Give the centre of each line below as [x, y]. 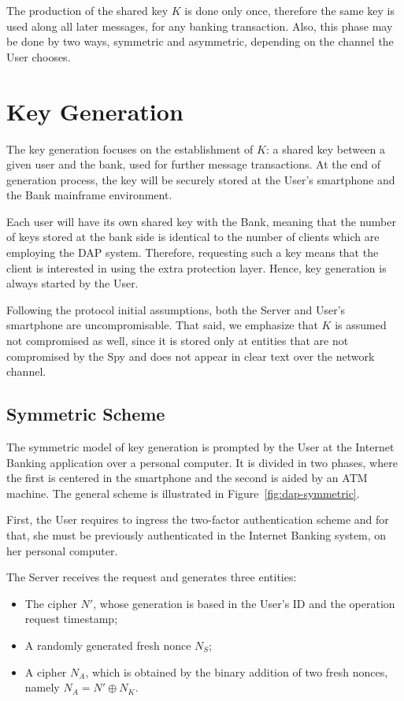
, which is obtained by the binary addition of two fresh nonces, [237, 671]
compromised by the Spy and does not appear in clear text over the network [191, 356]
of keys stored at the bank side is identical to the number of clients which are [193, 237]
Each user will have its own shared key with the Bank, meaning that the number [201, 221]
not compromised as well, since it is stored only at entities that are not [178, 341]
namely [42, 687]
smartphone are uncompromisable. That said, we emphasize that [162, 325]
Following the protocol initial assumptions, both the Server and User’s [176, 309]
